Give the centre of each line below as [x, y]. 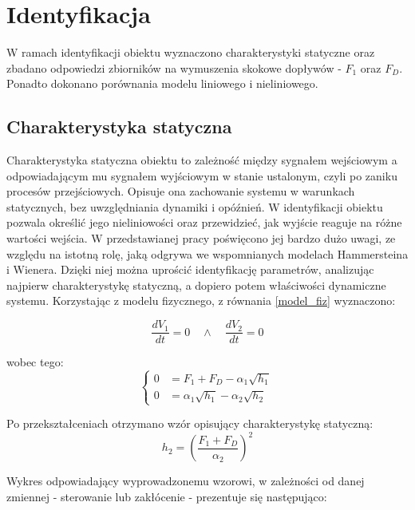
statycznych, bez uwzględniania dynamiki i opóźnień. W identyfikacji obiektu [195, 206]
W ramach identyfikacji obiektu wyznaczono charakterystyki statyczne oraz [191, 52]
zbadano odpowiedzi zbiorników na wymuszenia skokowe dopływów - [174, 67]
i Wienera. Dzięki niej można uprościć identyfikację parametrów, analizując [190, 269]
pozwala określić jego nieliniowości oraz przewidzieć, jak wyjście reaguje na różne [204, 222]
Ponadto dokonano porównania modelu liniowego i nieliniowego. [162, 83]
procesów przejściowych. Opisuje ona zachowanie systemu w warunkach [181, 191]
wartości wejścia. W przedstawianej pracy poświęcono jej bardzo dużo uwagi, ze [201, 238]
